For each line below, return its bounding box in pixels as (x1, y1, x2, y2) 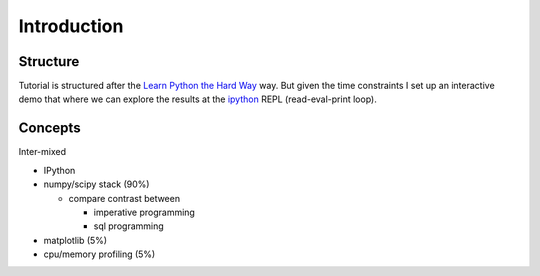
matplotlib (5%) (43, 234, 108, 246)
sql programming (93, 220, 164, 232)
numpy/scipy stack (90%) (43, 178, 150, 190)
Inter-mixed (18, 146, 67, 158)
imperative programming (93, 206, 195, 218)
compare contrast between (68, 192, 180, 204)
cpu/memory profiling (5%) (43, 248, 156, 260)
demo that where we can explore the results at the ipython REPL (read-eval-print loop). (18, 93, 377, 105)
